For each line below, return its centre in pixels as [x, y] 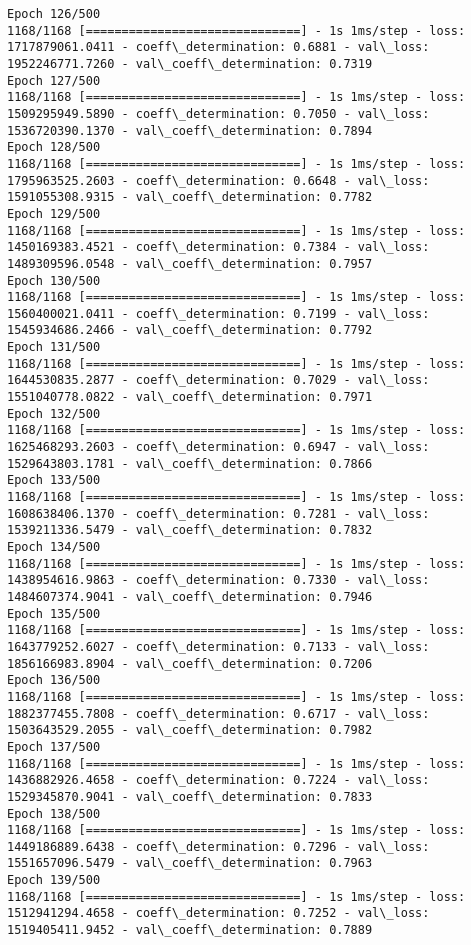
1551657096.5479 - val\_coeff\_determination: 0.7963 [190, 863]
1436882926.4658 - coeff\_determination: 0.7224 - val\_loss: [218, 780]
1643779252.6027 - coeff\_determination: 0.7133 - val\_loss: [218, 646]
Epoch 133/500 [54, 480]
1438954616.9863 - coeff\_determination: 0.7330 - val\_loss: [218, 580]
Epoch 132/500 [54, 413]
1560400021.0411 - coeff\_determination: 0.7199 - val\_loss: [218, 313]
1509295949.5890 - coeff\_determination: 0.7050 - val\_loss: [218, 113]
